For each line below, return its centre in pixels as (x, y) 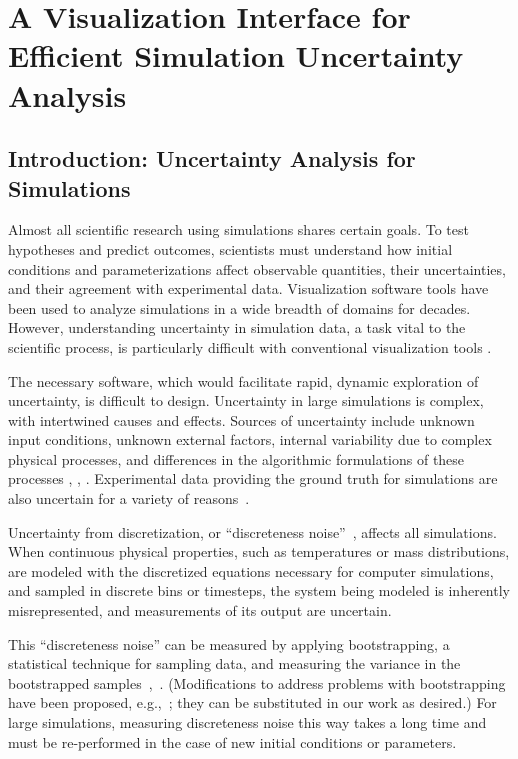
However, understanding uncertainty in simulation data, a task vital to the (237, 327)
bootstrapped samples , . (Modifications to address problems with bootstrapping (257, 682)
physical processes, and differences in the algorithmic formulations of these (236, 458)
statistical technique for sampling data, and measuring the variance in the (234, 663)
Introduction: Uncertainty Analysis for (212, 158)
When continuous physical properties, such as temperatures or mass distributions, (259, 551)
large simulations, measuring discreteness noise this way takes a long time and (247, 722)
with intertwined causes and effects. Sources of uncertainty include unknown (241, 419)
